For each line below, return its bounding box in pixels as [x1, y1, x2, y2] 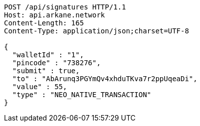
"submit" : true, [12, 67, 80, 75]
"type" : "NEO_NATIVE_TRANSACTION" [12, 91, 152, 99]
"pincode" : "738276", [12, 59, 101, 67]
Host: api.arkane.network [4, 11, 105, 19]
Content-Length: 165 [4, 19, 84, 27]
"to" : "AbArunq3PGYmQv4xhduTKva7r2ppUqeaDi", [12, 75, 198, 83]
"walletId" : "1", [12, 51, 84, 59]
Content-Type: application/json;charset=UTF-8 [4, 27, 189, 35]
